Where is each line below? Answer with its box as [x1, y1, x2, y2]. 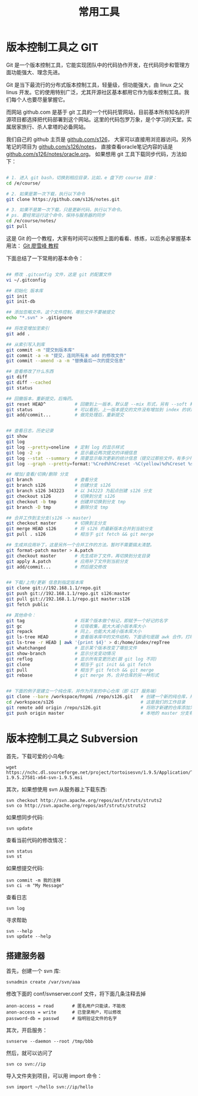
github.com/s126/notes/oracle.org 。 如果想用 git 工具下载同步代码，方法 [6, 150, 181, 157]
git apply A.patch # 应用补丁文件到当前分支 [6, 558, 128, 564]
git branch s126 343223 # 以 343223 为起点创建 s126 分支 [6, 488, 152, 494]
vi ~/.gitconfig [6, 277, 46, 283]
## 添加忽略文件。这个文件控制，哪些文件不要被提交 [6, 309, 115, 315]
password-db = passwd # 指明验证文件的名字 [6, 1016, 117, 1022]
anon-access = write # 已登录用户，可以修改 [6, 1009, 122, 1015]
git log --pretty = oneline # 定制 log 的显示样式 [6, 444, 124, 450]
